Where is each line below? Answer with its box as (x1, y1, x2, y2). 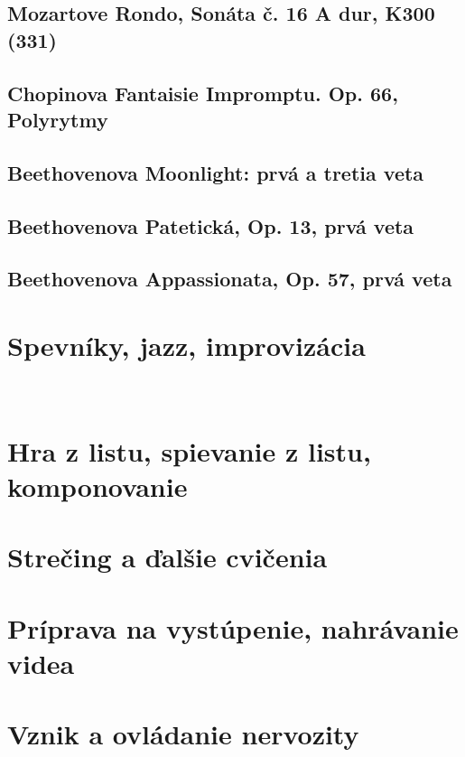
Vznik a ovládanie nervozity (7, 715, 359, 752)
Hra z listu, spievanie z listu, (7, 432, 371, 469)
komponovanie (7, 467, 188, 504)
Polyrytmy (7, 105, 108, 133)
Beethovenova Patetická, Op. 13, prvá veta (7, 211, 414, 239)
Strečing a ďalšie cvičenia (7, 538, 328, 575)
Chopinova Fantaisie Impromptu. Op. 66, (7, 79, 398, 107)
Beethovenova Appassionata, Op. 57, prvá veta (7, 265, 452, 293)
